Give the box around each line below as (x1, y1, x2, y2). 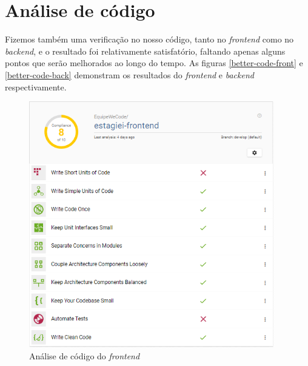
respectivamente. (5, 80, 67, 93)
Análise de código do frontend (29, 349, 140, 362)
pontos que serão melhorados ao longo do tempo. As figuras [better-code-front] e (5, 56, 303, 69)
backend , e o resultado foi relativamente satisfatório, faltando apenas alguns (5, 44, 286, 57)
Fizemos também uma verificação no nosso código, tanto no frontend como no (5, 33, 294, 46)
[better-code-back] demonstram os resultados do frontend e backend (5, 68, 254, 81)
